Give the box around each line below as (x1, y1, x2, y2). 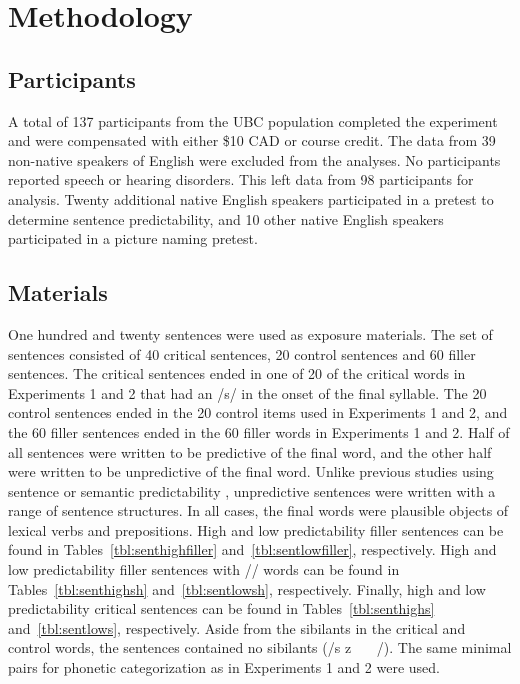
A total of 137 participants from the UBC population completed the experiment (8, 110, 498, 131)
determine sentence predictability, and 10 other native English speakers (8, 208, 444, 229)
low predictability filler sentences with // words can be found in (8, 559, 400, 580)
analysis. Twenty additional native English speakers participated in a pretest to (8, 188, 494, 209)
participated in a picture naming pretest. (8, 228, 258, 249)
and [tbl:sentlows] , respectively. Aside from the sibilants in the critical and (8, 617, 466, 638)
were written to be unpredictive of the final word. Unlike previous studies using (8, 461, 494, 482)
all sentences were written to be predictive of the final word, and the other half (8, 441, 492, 462)
